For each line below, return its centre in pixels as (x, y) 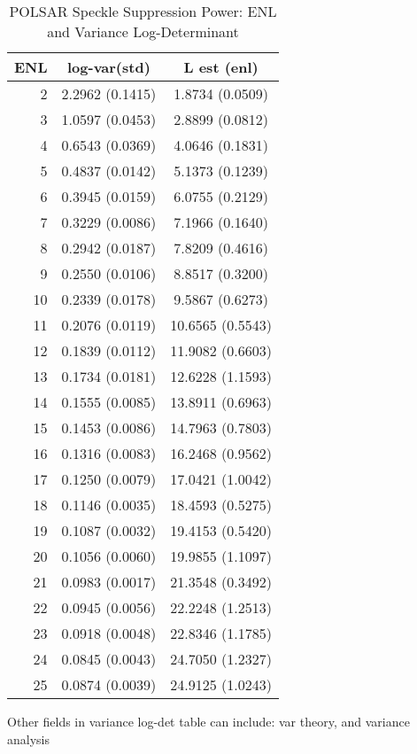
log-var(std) (109, 67)
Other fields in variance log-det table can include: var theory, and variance (208, 721)
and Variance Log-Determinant (143, 31)
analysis (28, 738)
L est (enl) (221, 67)
